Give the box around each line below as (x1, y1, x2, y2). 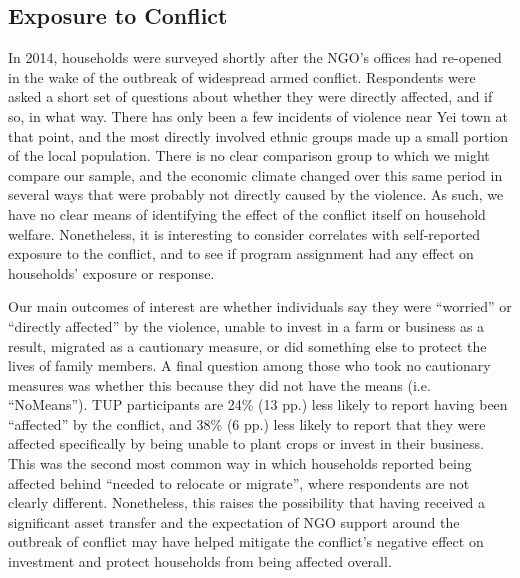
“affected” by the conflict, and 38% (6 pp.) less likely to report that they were (8, 413, 486, 434)
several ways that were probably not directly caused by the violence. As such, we (8, 184, 504, 205)
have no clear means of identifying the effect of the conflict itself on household (8, 203, 486, 224)
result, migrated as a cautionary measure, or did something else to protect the (8, 335, 487, 356)
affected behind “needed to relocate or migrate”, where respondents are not (8, 472, 470, 493)
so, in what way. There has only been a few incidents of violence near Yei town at (8, 105, 508, 126)
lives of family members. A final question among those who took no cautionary (8, 355, 491, 376)
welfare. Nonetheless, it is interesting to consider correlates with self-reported (8, 223, 481, 244)
